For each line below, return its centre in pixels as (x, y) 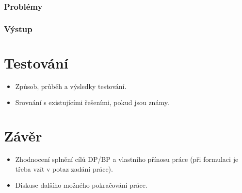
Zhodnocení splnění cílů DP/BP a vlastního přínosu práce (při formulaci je (127, 159)
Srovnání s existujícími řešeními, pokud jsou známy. (92, 102)
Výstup (18, 28)
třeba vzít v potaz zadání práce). (64, 168)
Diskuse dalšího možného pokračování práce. (81, 185)
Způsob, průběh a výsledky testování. (71, 86)
